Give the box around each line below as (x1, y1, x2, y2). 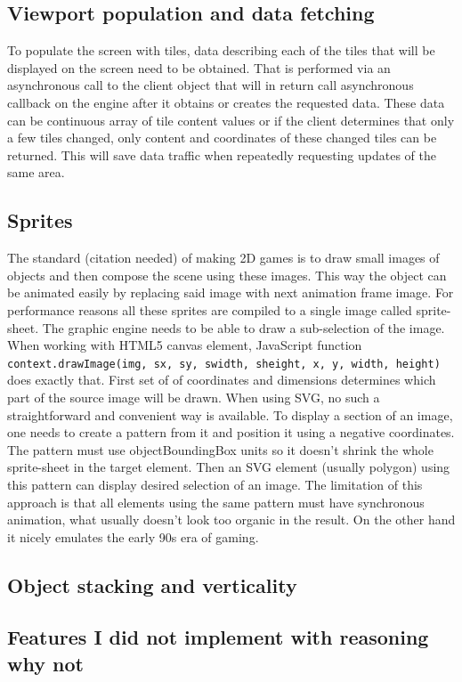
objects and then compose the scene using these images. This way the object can (7, 265, 447, 284)
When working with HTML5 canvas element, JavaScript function (7, 336, 362, 354)
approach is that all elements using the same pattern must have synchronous (7, 492, 425, 511)
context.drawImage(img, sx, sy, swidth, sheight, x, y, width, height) (7, 357, 441, 370)
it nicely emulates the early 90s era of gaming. (7, 527, 259, 546)
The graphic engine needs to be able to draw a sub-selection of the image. (42, 318, 445, 337)
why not (7, 649, 84, 677)
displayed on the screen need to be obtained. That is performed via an (7, 58, 391, 77)
